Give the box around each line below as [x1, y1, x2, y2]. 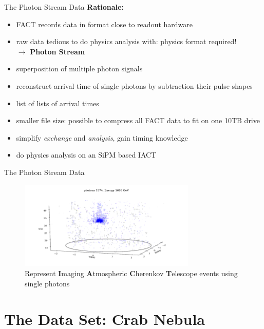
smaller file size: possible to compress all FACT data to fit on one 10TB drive [16, 115, 260, 126]
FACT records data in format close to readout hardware [16, 18, 193, 29]
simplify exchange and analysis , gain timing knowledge [16, 132, 188, 143]
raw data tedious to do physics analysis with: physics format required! [16, 36, 237, 47]
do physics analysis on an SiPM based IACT [16, 149, 157, 160]
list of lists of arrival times [16, 98, 99, 108]
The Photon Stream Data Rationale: [4, 2, 124, 12]
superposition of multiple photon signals [16, 63, 143, 74]
